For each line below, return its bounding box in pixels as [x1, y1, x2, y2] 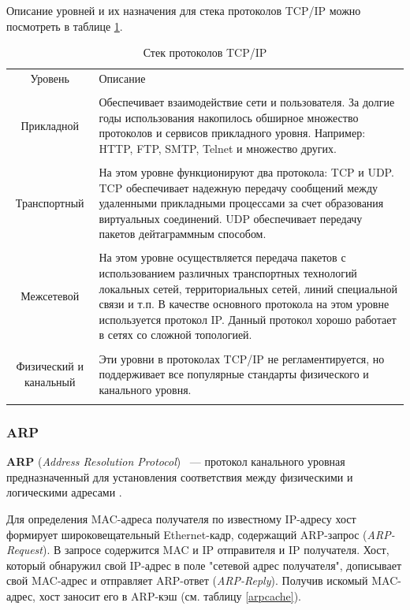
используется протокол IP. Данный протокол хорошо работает [99, 311, 397, 327]
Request [6, 541, 43, 558]
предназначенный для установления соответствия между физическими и [6, 468, 353, 485]
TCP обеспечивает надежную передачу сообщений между [99, 179, 378, 195]
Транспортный [15, 195, 84, 211]
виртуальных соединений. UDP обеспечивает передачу [99, 210, 363, 226]
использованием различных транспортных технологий [99, 265, 357, 281]
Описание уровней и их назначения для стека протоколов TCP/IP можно [6, 2, 361, 18]
